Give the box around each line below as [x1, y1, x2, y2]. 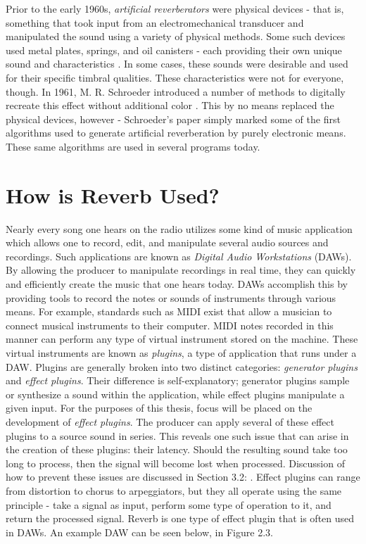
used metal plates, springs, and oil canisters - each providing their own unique [6, 42, 342, 57]
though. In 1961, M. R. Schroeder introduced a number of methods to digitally [6, 84, 346, 99]
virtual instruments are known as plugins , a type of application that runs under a [6, 346, 357, 360]
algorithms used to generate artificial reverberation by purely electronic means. [6, 125, 346, 140]
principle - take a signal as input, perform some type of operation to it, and [6, 497, 332, 512]
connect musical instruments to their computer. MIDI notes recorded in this [6, 317, 334, 332]
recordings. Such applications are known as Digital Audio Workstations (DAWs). [6, 248, 352, 263]
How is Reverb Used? [6, 180, 220, 209]
